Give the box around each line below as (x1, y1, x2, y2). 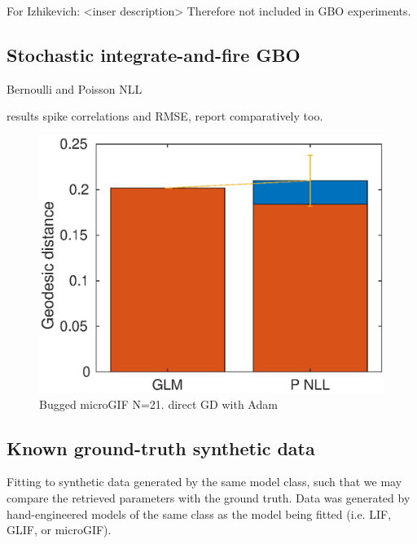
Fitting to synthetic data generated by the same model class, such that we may (7, 473, 402, 490)
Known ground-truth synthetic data (7, 435, 315, 460)
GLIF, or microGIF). (7, 521, 112, 538)
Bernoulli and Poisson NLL (7, 80, 143, 97)
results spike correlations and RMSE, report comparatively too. (7, 107, 323, 125)
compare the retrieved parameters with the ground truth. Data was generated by (7, 489, 410, 507)
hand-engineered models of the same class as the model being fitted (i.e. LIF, (7, 505, 392, 522)
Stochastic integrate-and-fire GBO (7, 42, 301, 67)
